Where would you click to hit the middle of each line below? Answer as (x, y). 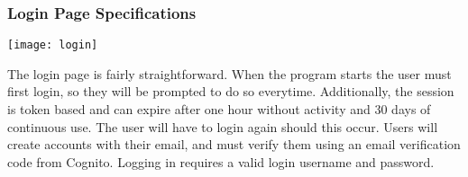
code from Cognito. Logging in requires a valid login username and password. (221, 161)
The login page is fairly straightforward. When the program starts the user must (229, 73)
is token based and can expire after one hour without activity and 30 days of (219, 109)
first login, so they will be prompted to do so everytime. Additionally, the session (231, 91)
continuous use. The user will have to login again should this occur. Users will (223, 126)
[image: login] (53, 45)
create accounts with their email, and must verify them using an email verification (234, 144)
